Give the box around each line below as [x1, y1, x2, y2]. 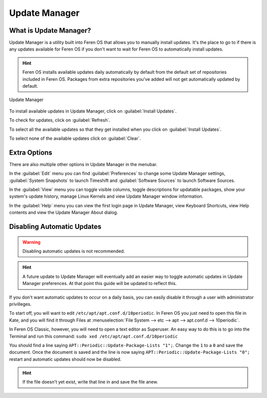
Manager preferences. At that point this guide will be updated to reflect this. [22, 281, 177, 286]
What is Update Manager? [9, 26, 91, 35]
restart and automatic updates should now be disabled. [9, 356, 122, 362]
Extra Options [9, 148, 52, 157]
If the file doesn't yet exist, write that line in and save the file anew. [22, 379, 158, 385]
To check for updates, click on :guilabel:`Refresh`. [9, 117, 111, 123]
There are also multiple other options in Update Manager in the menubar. [9, 161, 158, 167]
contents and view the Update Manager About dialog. [9, 210, 118, 216]
